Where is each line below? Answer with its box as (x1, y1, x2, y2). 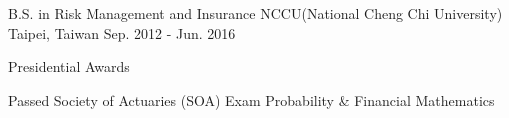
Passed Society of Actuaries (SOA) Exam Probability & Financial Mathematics (8, 89, 495, 110)
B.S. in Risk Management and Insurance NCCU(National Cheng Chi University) (8, 3, 503, 23)
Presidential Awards (8, 56, 130, 77)
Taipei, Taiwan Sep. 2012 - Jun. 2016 (8, 22, 236, 43)
